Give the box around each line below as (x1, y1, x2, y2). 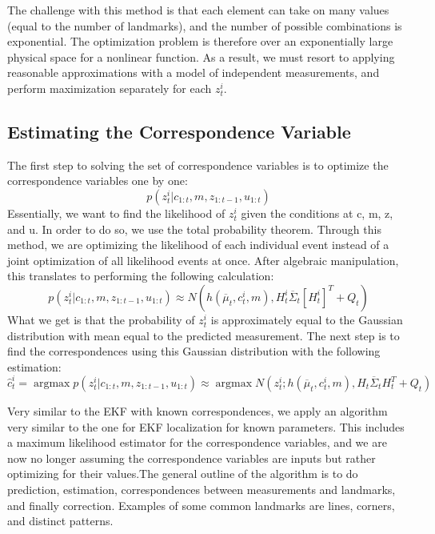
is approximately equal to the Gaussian (210, 311, 403, 327)
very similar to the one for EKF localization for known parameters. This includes (7, 418, 405, 435)
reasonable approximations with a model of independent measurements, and (7, 64, 380, 81)
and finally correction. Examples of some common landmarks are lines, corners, (7, 496, 395, 513)
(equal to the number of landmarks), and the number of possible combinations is (7, 17, 402, 34)
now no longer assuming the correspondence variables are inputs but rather (7, 449, 376, 466)
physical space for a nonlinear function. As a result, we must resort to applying (7, 48, 395, 65)
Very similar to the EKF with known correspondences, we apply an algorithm (7, 403, 388, 420)
